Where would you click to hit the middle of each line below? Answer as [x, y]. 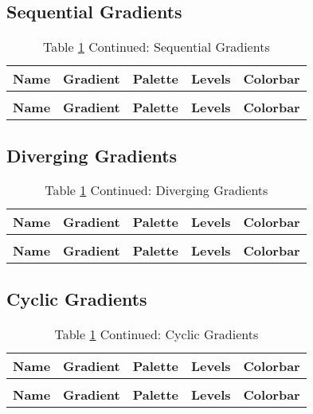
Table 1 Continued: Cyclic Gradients [156, 334]
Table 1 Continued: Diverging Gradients [156, 190]
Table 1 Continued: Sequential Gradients [156, 47]
